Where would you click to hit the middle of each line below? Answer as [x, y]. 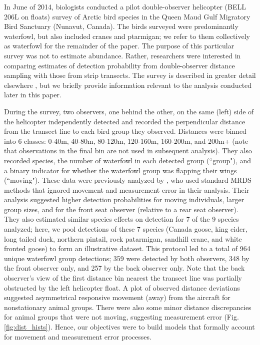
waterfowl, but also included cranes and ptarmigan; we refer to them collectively [127, 36]
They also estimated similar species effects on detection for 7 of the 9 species [121, 219]
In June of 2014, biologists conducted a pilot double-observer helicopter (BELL [125, 6]
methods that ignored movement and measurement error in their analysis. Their [127, 189]
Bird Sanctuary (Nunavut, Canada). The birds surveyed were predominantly [121, 26]
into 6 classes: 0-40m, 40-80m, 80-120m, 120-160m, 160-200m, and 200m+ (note [126, 141]
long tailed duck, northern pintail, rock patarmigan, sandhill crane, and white [123, 238]
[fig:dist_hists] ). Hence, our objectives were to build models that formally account [129, 327]
